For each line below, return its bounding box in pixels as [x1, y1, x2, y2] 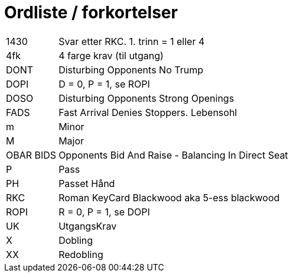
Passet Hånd [58, 177, 115, 189]
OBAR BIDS [6, 149, 57, 161]
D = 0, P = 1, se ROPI [58, 78, 150, 90]
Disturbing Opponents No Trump [58, 63, 203, 76]
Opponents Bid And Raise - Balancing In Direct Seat [58, 149, 288, 161]
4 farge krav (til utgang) [58, 49, 164, 62]
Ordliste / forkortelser [4, 2, 178, 22]
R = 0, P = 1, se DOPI [58, 205, 150, 218]
